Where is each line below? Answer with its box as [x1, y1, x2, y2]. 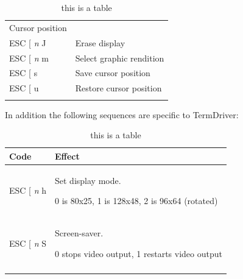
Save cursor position [75, 66, 150, 79]
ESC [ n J [9, 36, 46, 49]
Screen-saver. [55, 227, 104, 239]
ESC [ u [9, 82, 39, 94]
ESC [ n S [9, 236, 46, 249]
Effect [55, 149, 80, 162]
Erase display [75, 36, 125, 49]
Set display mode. [55, 174, 121, 186]
